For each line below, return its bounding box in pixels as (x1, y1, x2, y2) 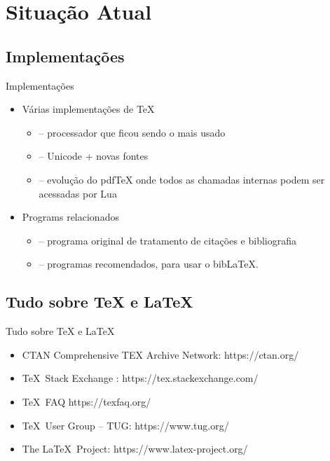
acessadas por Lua (39, 186, 117, 200)
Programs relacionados (22, 209, 119, 224)
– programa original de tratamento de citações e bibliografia (39, 233, 296, 247)
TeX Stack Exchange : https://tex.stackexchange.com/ (22, 371, 259, 385)
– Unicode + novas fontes (39, 149, 149, 163)
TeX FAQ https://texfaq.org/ (22, 394, 151, 408)
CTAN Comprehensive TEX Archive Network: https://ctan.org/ (22, 347, 299, 362)
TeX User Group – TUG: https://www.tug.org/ (22, 418, 229, 432)
